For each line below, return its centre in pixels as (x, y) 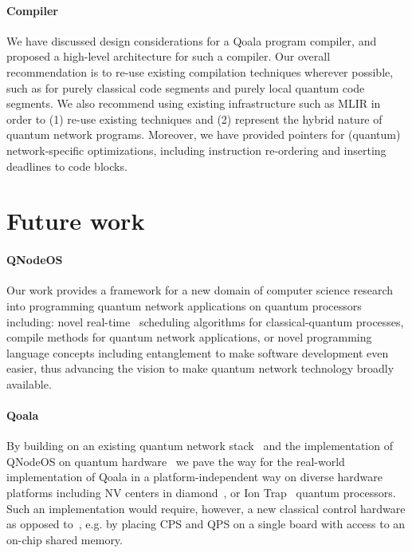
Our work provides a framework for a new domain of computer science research (200, 290)
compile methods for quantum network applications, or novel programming (189, 337)
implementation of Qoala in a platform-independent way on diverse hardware (194, 477)
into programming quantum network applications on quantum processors (184, 305)
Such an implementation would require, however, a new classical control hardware (206, 508)
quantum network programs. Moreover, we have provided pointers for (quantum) (204, 134)
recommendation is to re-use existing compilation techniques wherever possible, (200, 71)
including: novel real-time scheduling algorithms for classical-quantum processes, (205, 321)
